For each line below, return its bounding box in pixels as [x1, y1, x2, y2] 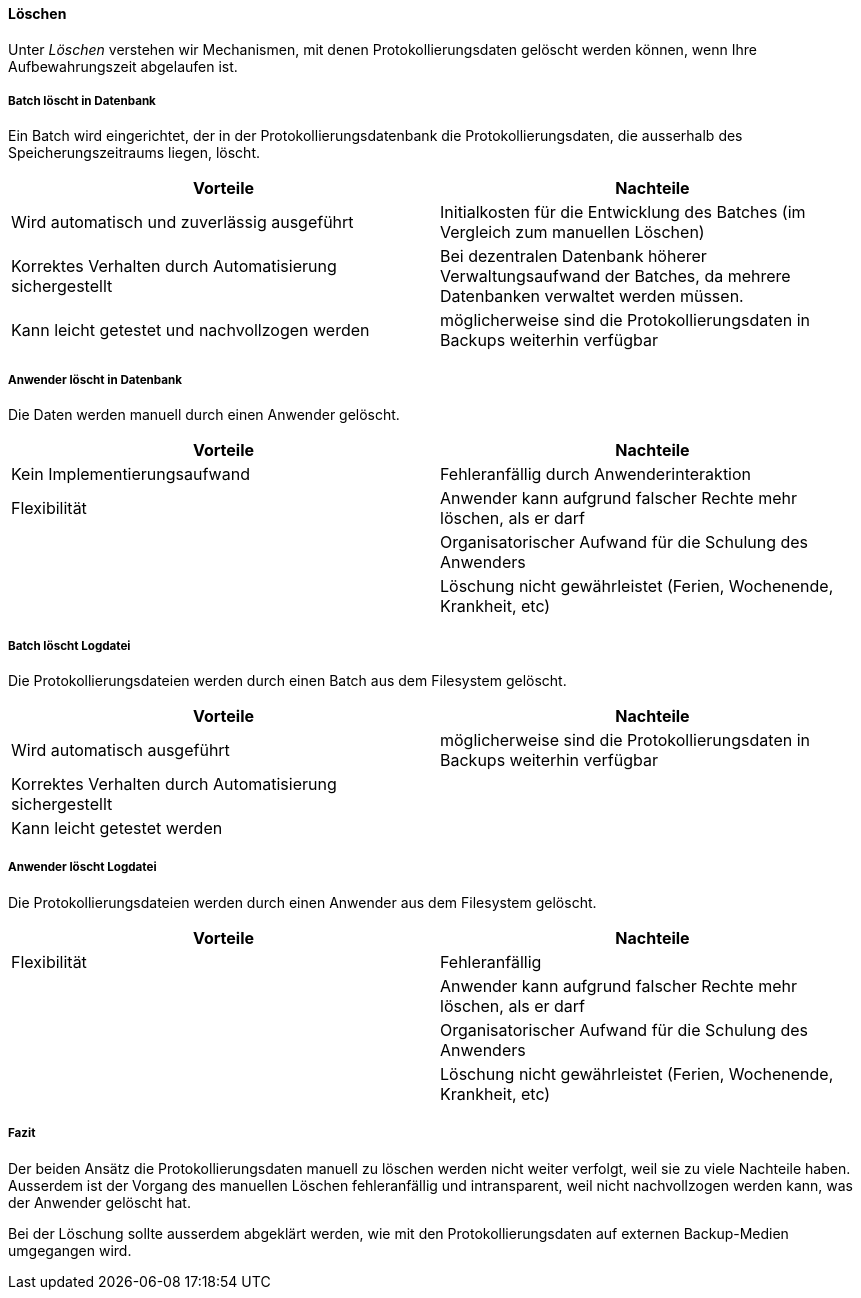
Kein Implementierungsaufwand [11, 464, 250, 485]
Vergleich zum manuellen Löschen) [440, 222, 705, 243]
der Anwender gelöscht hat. [8, 1193, 191, 1211]
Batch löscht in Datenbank [8, 94, 156, 108]
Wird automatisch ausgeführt [11, 739, 230, 760]
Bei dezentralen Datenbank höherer [440, 246, 707, 267]
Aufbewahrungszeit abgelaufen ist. [8, 57, 238, 75]
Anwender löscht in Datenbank [8, 372, 182, 387]
